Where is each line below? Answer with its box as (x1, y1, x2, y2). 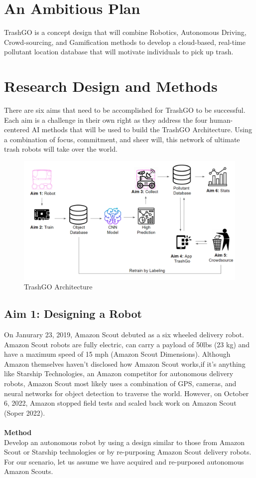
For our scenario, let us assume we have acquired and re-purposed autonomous (4, 456, 244, 467)
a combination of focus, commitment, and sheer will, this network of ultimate (4, 134, 240, 144)
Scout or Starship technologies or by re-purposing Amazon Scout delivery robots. (4, 447, 252, 457)
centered (4, 124, 29, 135)
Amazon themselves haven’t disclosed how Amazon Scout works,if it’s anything (4, 358, 246, 369)
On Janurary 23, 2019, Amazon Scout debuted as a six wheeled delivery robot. (4, 329, 244, 340)
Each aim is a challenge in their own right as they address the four (4, 114, 208, 125)
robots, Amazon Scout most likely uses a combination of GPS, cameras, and (4, 378, 237, 389)
